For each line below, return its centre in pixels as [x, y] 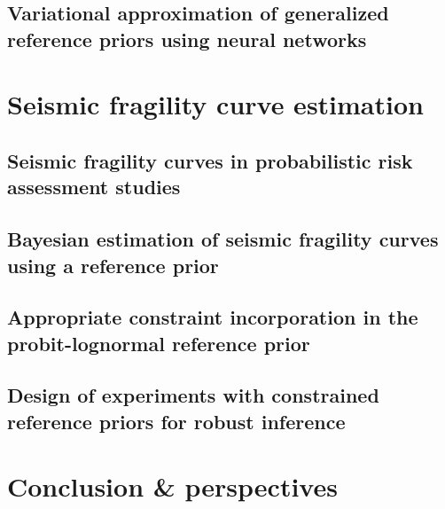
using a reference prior [113, 265]
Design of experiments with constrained [193, 395]
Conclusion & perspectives [172, 486]
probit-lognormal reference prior [159, 343]
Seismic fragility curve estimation [215, 104]
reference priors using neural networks [187, 39]
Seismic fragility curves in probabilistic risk [210, 160]
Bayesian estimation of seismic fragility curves [223, 239]
